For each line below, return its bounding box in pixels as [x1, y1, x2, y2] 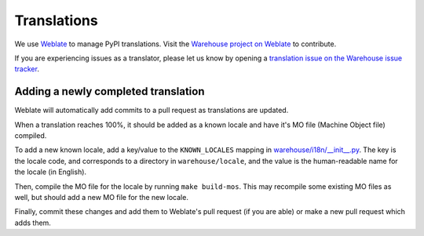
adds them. [14, 218, 51, 227]
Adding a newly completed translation [14, 85, 205, 98]
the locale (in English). [14, 167, 86, 176]
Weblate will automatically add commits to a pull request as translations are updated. [14, 106, 289, 115]
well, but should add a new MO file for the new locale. [14, 192, 188, 202]
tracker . [14, 64, 39, 74]
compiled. [14, 131, 47, 140]
